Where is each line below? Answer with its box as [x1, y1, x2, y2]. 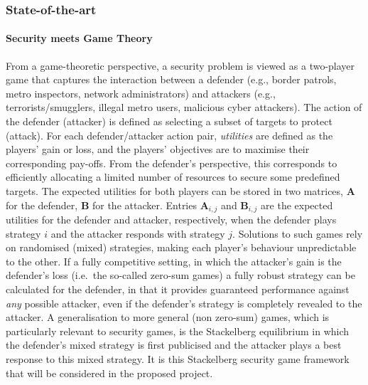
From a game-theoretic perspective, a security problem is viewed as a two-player [6, 58, 355, 73]
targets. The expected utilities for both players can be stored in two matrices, [6, 183, 343, 198]
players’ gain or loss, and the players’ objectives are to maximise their [6, 142, 310, 157]
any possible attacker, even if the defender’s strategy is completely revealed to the [6, 295, 362, 310]
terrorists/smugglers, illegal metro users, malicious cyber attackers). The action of [6, 100, 362, 115]
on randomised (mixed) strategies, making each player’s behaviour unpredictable [6, 240, 357, 255]
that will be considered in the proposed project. [6, 365, 213, 380]
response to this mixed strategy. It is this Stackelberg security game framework [6, 351, 350, 366]
